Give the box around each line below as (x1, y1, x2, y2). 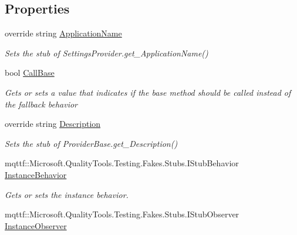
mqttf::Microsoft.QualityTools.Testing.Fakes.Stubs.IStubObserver (5, 208, 239, 220)
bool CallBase (5, 66, 55, 79)
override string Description (5, 117, 101, 130)
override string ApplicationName (5, 27, 122, 39)
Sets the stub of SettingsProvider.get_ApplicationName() (5, 46, 208, 59)
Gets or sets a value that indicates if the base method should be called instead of (5, 86, 291, 98)
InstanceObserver (5, 219, 67, 231)
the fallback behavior (5, 98, 77, 110)
